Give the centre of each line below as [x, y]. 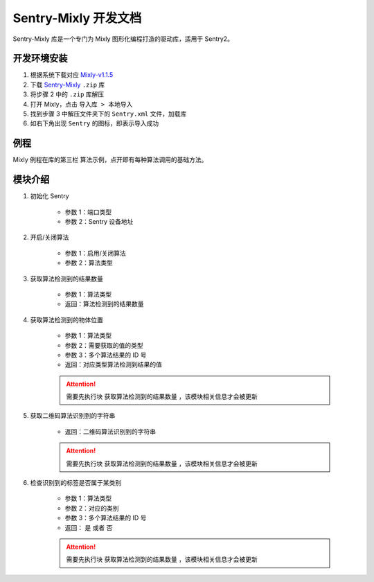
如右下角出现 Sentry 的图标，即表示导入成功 [95, 123]
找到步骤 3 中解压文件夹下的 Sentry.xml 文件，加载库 [108, 114]
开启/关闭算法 [50, 237]
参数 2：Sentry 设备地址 [99, 221]
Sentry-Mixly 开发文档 [77, 18]
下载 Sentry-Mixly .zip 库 [68, 85]
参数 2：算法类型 [89, 263]
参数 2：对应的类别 [92, 508]
